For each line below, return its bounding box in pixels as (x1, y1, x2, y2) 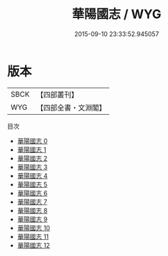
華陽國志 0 (17, 136, 48, 145)
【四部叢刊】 (36, 90, 78, 99)
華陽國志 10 (17, 223, 51, 232)
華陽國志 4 (17, 171, 48, 179)
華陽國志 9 (17, 215, 48, 223)
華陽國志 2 (17, 154, 48, 162)
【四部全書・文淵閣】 (36, 102, 106, 112)
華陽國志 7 (17, 198, 47, 206)
